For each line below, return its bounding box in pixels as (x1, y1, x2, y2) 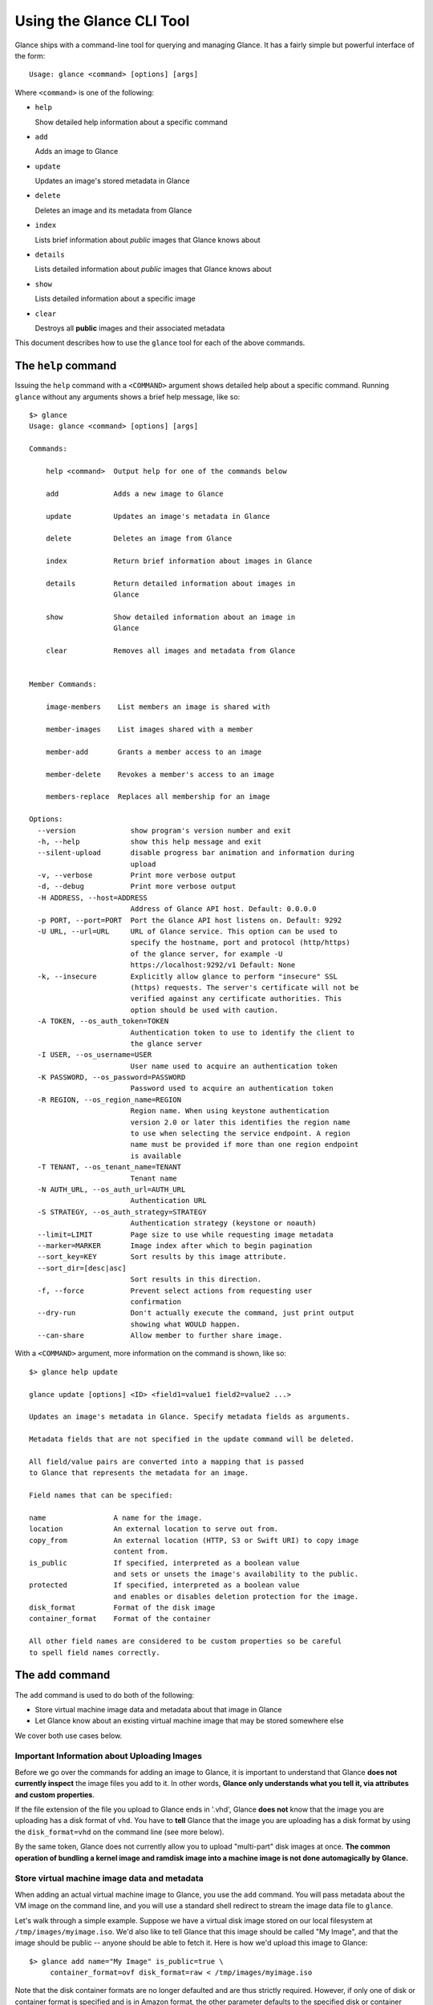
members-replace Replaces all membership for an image (45, 792, 270, 801)
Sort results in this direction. (130, 1275, 262, 1284)
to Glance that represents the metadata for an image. (29, 1468, 249, 1477)
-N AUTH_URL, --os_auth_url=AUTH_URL (37, 1185, 186, 1194)
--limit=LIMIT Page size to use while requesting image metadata (37, 1229, 334, 1239)
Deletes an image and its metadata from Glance (34, 205, 192, 215)
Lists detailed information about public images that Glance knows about (34, 265, 272, 274)
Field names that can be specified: (29, 1491, 173, 1500)
